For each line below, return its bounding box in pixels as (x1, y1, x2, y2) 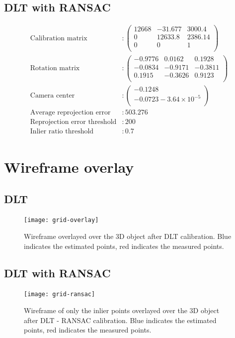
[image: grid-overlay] (24, 217, 99, 224)
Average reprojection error (30, 109, 111, 116)
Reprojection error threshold (30, 118, 117, 125)
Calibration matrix (30, 34, 87, 42)
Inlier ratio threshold (30, 127, 94, 135)
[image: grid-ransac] (24, 291, 95, 298)
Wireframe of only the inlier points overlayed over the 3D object (24, 305, 220, 316)
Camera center (30, 92, 75, 99)
